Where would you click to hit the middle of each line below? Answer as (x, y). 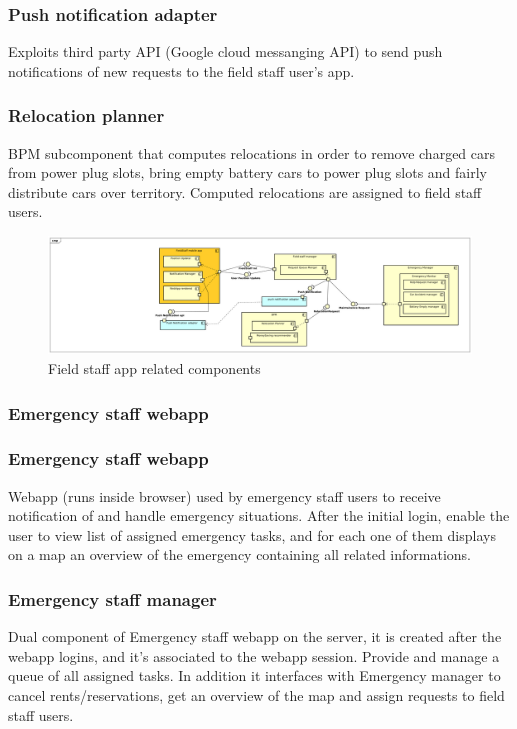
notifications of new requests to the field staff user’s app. (181, 70)
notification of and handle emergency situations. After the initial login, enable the (259, 515)
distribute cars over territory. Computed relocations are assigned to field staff (245, 191)
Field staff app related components (154, 368)
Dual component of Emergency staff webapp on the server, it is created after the (255, 636)
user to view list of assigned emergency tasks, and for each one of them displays (252, 534)
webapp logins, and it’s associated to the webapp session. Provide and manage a (254, 655)
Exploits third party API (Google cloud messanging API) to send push (225, 51)
